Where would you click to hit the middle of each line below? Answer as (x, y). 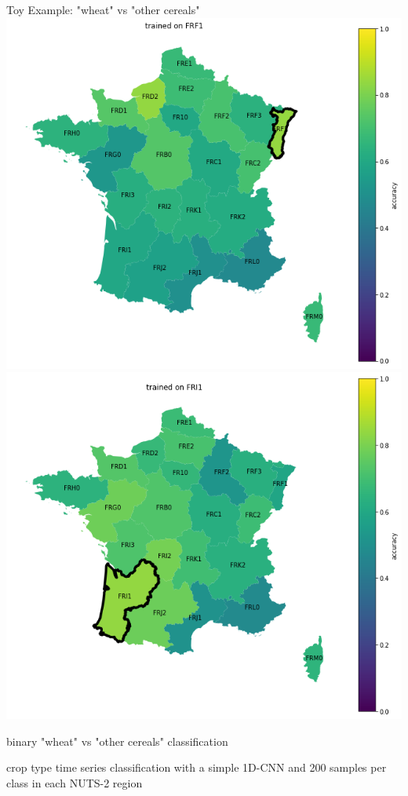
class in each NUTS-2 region (75, 782)
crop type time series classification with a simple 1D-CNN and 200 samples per (197, 767)
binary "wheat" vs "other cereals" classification (117, 741)
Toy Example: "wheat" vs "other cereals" (103, 9)
